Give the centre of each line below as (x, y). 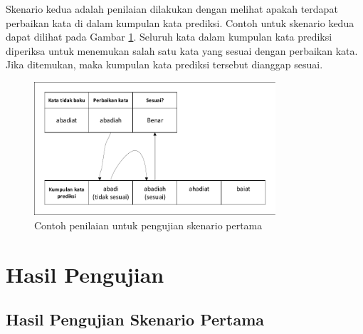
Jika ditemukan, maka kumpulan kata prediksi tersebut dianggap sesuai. (164, 64)
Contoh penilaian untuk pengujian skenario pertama (148, 225)
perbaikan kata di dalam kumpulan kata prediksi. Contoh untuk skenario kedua (180, 22)
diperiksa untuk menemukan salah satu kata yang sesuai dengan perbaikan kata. (182, 50)
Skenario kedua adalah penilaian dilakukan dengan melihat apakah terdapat (172, 9)
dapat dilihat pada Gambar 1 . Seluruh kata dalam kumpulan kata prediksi (169, 37)
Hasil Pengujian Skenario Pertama (135, 319)
